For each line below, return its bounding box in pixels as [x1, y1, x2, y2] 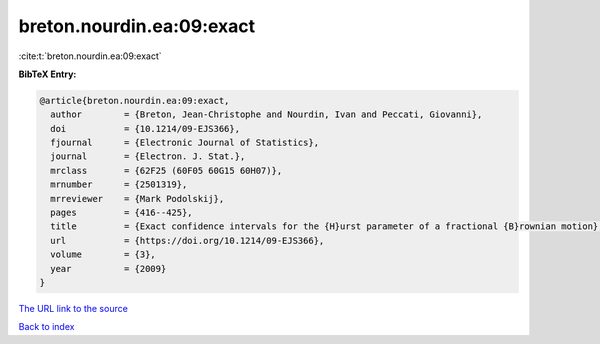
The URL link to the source [18, 302, 129, 314]
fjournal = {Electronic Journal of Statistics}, [50, 137, 320, 149]
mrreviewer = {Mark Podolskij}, [50, 193, 225, 204]
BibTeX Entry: [18, 68, 77, 80]
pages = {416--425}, [50, 207, 194, 219]
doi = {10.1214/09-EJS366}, [50, 123, 240, 134]
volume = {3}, [50, 249, 157, 260]
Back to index [18, 321, 75, 333]
